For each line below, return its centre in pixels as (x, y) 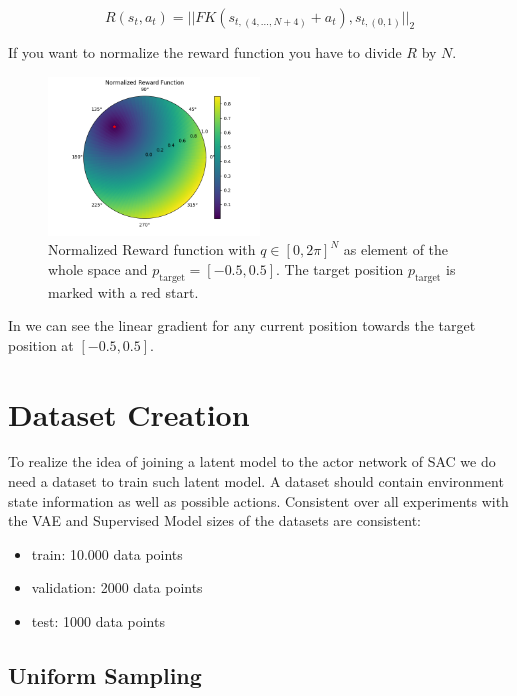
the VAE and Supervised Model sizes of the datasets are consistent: (215, 520)
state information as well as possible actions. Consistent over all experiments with (258, 500)
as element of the (396, 249)
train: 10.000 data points (107, 553)
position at (41, 344)
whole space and (98, 268)
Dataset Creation (129, 413)
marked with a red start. (123, 291)
